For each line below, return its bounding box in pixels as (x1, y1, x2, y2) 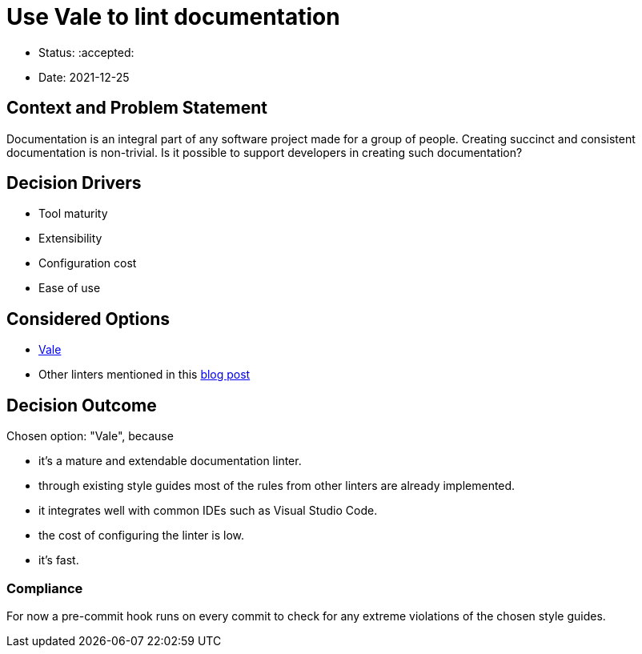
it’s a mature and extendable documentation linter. (38, 454, 302, 468)
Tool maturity (38, 207, 108, 221)
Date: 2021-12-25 (38, 70, 130, 84)
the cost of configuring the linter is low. (38, 528, 244, 543)
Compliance (6, 580, 83, 596)
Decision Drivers (6, 173, 142, 194)
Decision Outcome (6, 395, 157, 415)
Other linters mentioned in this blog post (38, 367, 251, 382)
